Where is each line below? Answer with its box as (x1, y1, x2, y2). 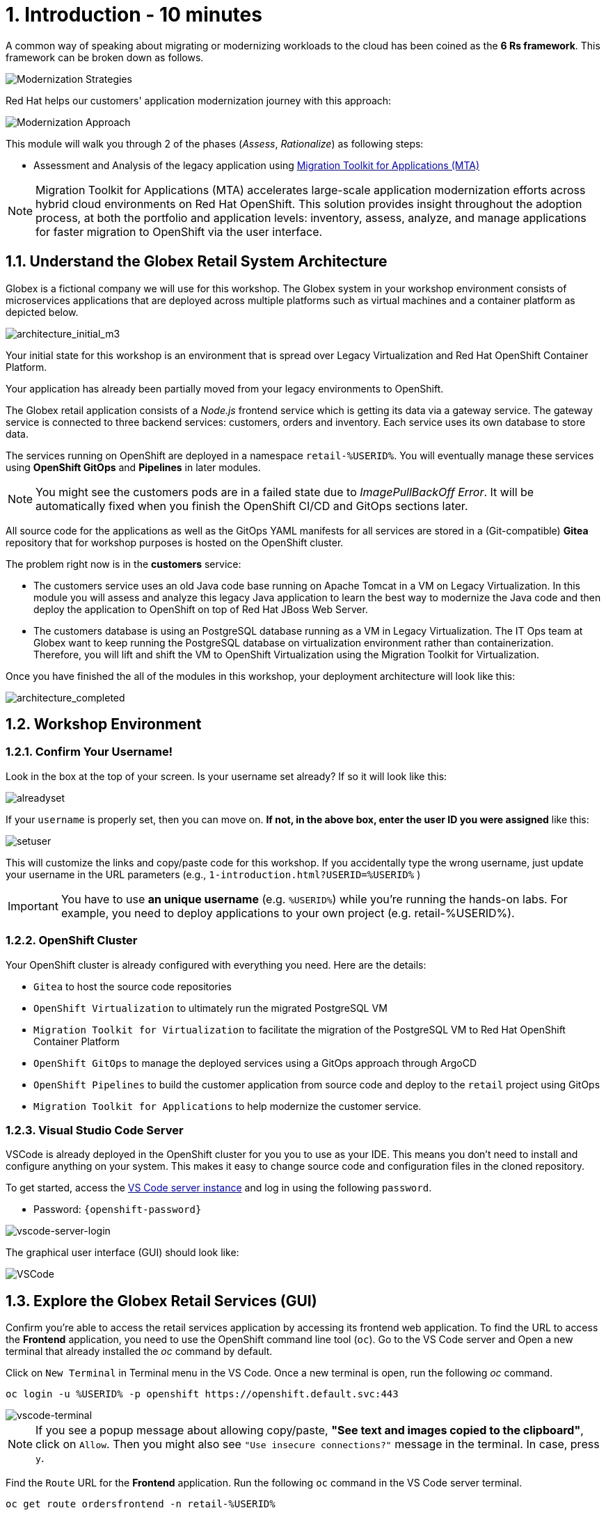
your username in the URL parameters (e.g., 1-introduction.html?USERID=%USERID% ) (6, 868, 421, 880)
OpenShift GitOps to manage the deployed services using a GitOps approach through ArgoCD (33, 1056, 477, 1069)
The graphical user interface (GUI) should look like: (6, 1246, 239, 1259)
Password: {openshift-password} (33, 1203, 202, 1216)
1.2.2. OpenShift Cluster (6, 933, 138, 948)
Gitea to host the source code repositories (33, 980, 232, 992)
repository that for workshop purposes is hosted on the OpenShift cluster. (6, 536, 344, 548)
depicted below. (6, 306, 79, 318)
